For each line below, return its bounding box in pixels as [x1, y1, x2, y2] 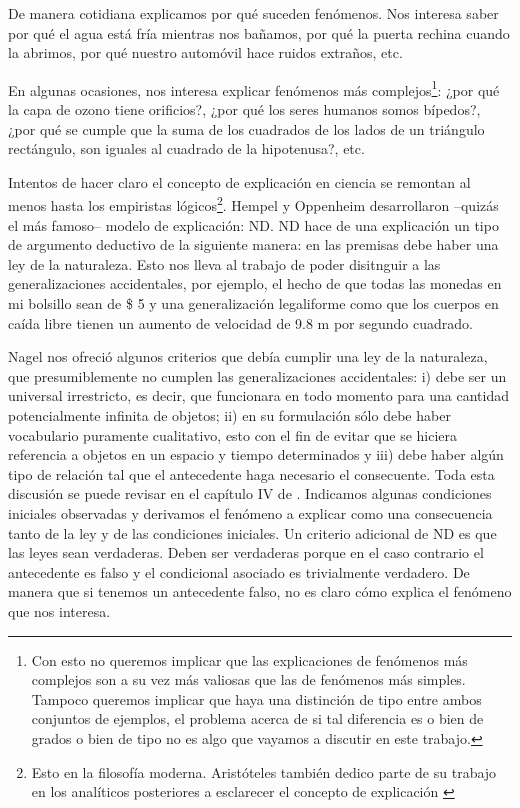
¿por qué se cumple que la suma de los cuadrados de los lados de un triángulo [8, 118, 485, 139]
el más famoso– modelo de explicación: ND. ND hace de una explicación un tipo [8, 214, 499, 235]
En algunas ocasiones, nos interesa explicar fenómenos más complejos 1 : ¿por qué [8, 76, 500, 100]
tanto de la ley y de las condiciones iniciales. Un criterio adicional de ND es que [8, 522, 497, 543]
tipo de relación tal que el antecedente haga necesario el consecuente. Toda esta [8, 463, 495, 484]
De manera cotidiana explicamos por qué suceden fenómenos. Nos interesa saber [8, 3, 499, 23]
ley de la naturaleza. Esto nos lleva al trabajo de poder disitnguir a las [8, 253, 441, 274]
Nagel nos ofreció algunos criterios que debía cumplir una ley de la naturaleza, [8, 346, 488, 367]
